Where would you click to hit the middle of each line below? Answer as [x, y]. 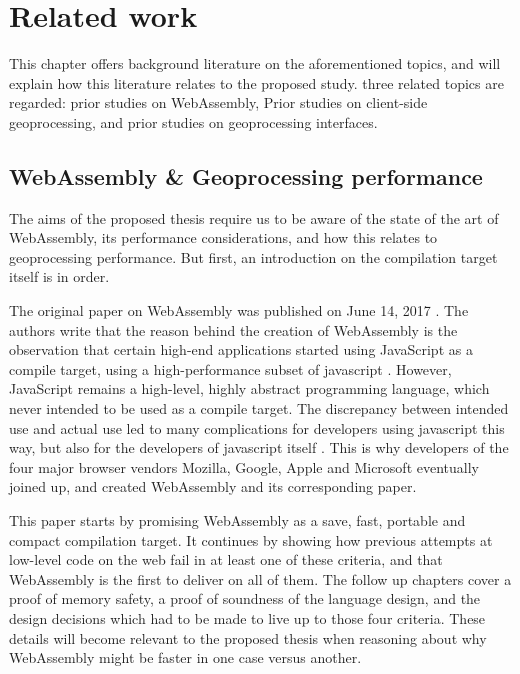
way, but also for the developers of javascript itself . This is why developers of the [259, 447]
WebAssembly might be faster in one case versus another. [185, 657]
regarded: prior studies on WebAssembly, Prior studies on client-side [218, 102]
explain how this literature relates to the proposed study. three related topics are [256, 82]
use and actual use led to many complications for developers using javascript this [257, 427]
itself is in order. [59, 276]
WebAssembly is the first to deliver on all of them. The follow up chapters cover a [260, 578]
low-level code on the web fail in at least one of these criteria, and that [226, 559]
